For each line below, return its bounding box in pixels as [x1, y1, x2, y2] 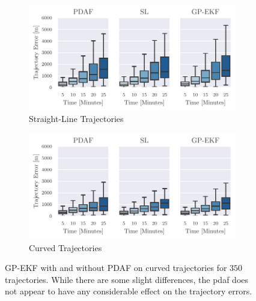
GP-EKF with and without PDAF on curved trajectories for [5, 261, 227, 274]
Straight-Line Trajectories [29, 112, 124, 125]
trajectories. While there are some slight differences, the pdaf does [5, 273, 249, 285]
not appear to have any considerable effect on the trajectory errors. [5, 285, 252, 297]
